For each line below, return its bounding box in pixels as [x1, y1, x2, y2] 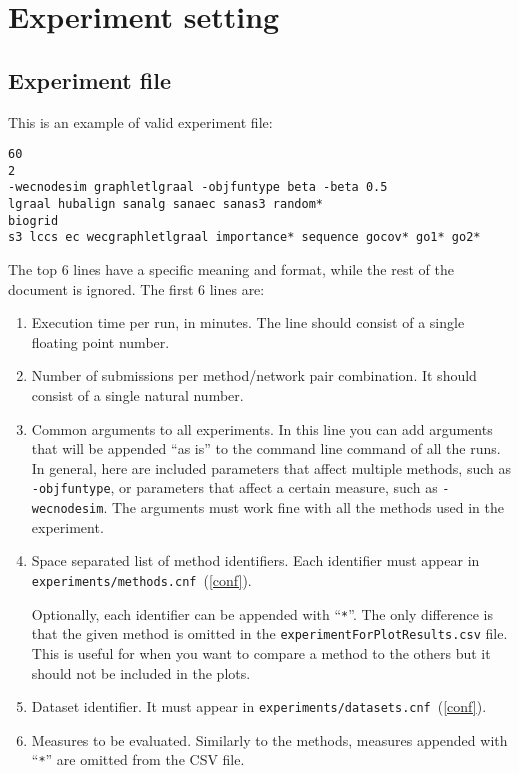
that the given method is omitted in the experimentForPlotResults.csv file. [31, 623, 508, 644]
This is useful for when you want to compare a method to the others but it [31, 642, 491, 663]
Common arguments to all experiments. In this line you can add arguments [31, 418, 493, 439]
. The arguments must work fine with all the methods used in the [103, 497, 504, 518]
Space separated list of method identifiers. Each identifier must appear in [31, 550, 480, 571]
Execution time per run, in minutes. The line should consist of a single [31, 312, 465, 333]
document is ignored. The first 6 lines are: [8, 278, 265, 299]
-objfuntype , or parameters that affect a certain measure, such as [31, 477, 438, 498]
